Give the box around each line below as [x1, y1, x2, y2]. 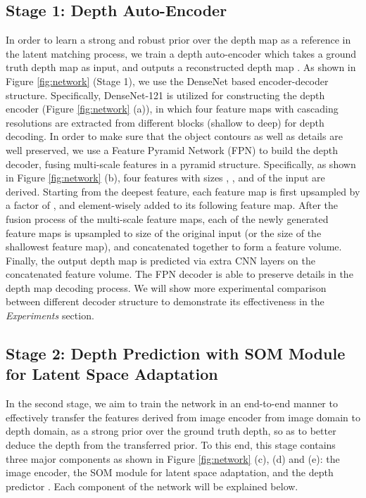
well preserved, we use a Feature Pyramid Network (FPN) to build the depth [6, 142, 339, 157]
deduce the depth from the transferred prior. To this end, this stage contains [6, 438, 336, 452]
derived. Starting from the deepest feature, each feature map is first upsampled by [6, 184, 360, 198]
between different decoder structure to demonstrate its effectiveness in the [6, 294, 324, 309]
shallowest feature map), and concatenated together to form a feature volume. [6, 239, 342, 254]
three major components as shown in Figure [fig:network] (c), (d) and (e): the [6, 451, 340, 466]
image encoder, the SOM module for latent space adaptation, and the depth [6, 465, 334, 480]
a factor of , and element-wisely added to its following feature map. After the [6, 198, 338, 212]
